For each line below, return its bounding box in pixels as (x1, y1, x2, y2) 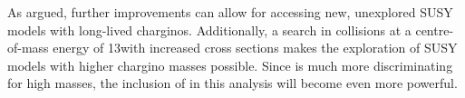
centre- (415, 20, 454, 39)
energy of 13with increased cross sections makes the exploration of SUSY (53, 38, 458, 57)
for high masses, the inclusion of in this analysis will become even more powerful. (7, 73, 458, 93)
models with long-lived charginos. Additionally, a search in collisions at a (7, 20, 412, 39)
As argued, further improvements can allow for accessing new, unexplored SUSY (7, 3, 453, 21)
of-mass (7, 38, 49, 57)
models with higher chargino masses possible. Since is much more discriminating (7, 55, 453, 74)
